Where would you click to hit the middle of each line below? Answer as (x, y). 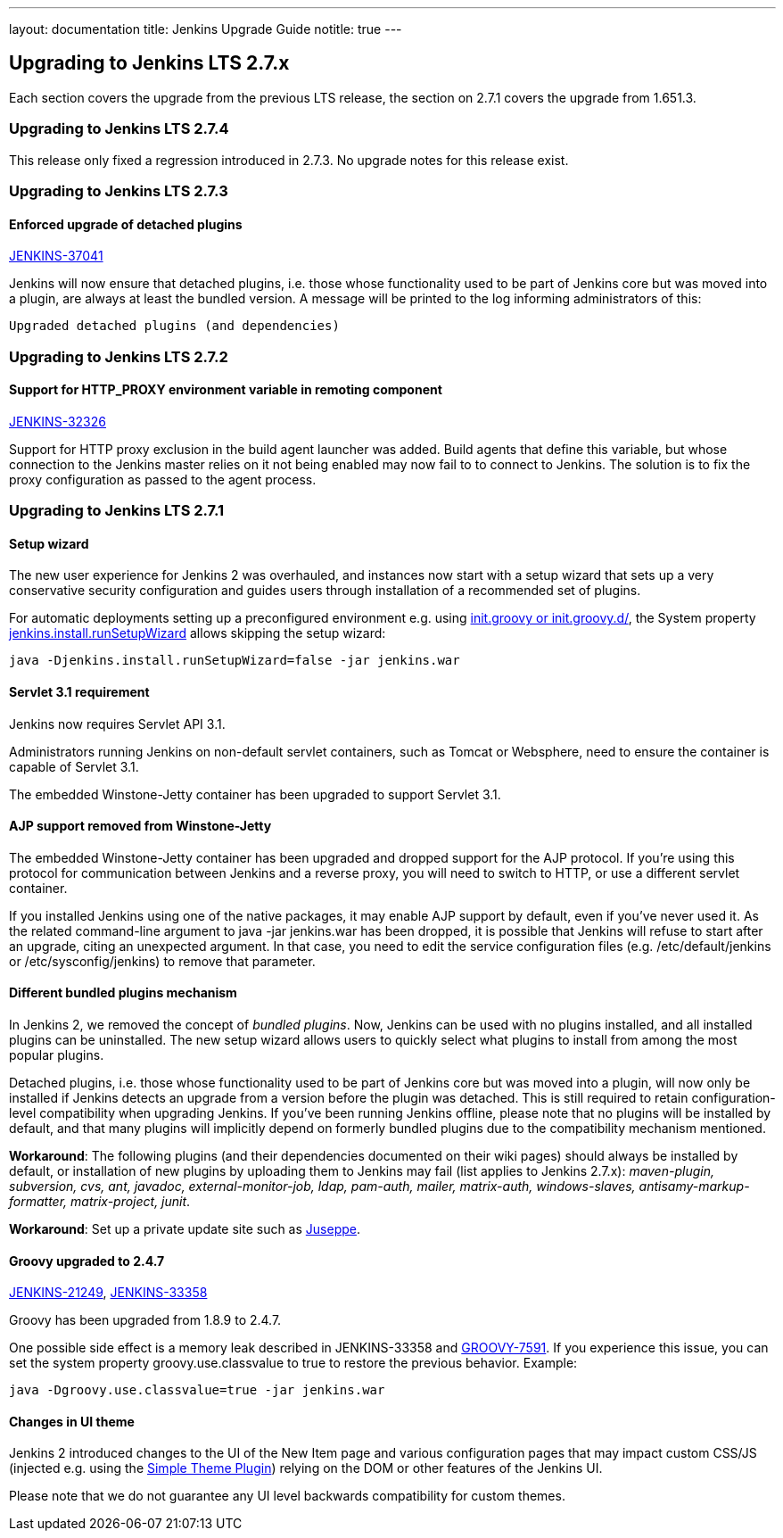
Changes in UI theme (72, 1421)
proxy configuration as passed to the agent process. (163, 479)
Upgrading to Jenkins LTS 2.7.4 (119, 129)
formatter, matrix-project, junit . (100, 1202)
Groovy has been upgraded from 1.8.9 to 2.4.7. (145, 1320)
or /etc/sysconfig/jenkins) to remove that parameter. (162, 961)
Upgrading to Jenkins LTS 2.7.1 (117, 511)
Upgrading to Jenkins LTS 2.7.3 (119, 190)
